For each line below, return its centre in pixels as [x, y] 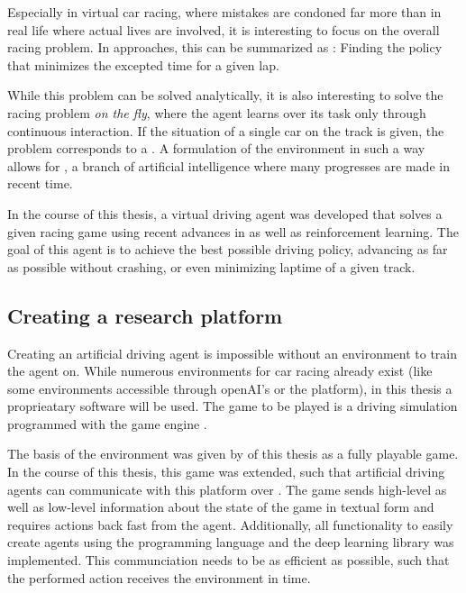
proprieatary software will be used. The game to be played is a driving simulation [233, 406]
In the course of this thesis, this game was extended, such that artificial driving [226, 472]
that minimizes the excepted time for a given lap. [143, 64]
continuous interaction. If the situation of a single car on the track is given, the [226, 130]
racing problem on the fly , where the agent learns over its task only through [217, 112]
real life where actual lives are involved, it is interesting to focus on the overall [224, 29]
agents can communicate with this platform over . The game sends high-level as [227, 489]
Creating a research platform [145, 315]
